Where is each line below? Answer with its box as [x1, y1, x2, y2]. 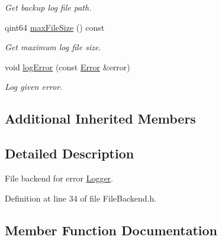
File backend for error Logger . [5, 171, 114, 184]
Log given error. [5, 80, 63, 93]
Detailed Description [5, 144, 134, 163]
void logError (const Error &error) [5, 60, 130, 73]
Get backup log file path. [5, 1, 92, 13]
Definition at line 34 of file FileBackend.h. [5, 192, 157, 204]
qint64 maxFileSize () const [5, 21, 105, 33]
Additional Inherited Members [5, 109, 196, 128]
